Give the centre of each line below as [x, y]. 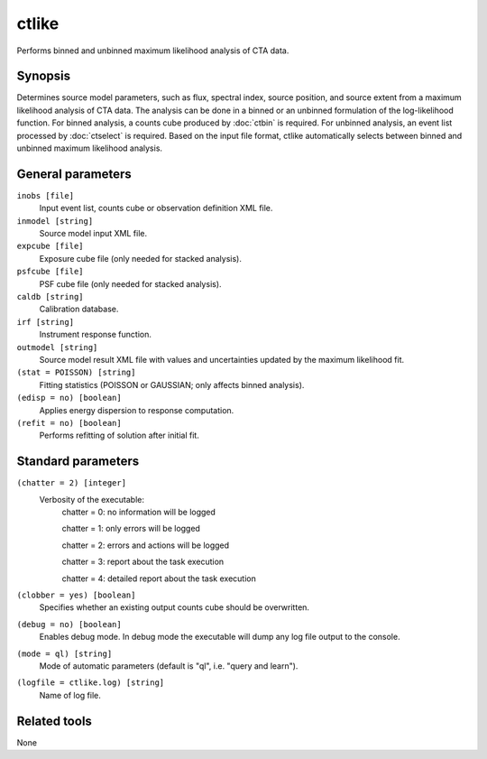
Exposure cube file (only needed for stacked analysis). [141, 258]
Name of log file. [70, 695]
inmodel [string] [55, 221]
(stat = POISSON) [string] [76, 373]
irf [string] [46, 322]
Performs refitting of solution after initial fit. [119, 435]
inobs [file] [46, 195]
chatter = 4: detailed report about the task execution [159, 579]
